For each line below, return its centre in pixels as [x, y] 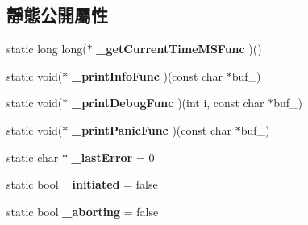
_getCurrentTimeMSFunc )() [179, 49]
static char [33, 157]
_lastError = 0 [113, 157]
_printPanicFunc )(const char [152, 129]
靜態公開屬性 [57, 15]
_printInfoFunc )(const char [147, 75]
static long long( [47, 49]
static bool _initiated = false [82, 184]
